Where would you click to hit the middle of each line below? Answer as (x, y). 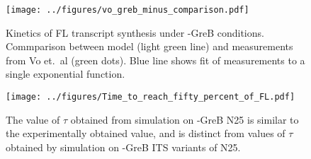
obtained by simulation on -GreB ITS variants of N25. (123, 147)
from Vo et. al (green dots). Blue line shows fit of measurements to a (155, 60)
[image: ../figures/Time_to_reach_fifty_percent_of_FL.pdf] (151, 97)
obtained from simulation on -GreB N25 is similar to (185, 119)
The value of (33, 119)
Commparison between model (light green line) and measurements (149, 46)
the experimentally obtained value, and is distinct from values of (146, 133)
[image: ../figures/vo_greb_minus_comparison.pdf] (128, 10)
